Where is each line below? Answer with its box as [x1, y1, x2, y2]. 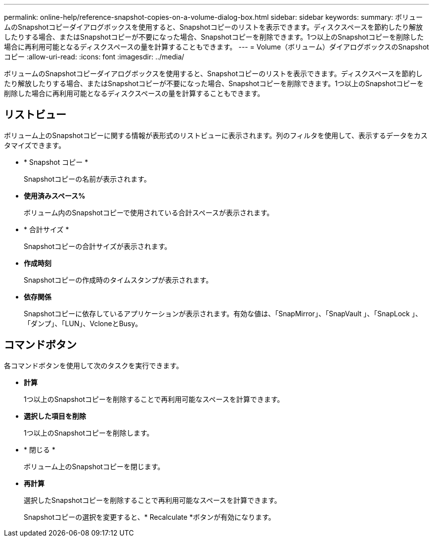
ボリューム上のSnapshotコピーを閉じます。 [24, 462, 165, 471]
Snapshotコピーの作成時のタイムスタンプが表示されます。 [24, 275, 213, 284]
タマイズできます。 [4, 141, 66, 149]
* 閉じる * [24, 445, 55, 454]
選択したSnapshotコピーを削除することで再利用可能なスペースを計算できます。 [24, 495, 281, 504]
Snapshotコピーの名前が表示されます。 [24, 174, 151, 183]
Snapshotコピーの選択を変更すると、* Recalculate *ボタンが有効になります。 [24, 512, 275, 521]
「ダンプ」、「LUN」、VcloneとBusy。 [24, 319, 142, 328]
